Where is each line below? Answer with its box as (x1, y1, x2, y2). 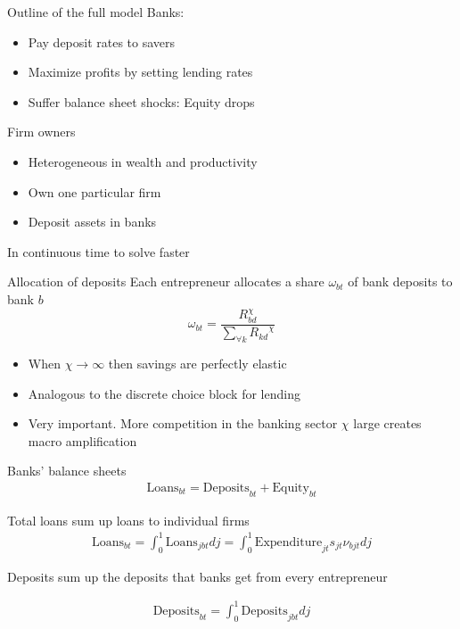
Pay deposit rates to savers (28, 32, 176, 51)
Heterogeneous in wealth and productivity (28, 152, 258, 170)
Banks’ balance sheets (7, 461, 127, 480)
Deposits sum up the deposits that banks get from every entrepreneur (7, 567, 388, 585)
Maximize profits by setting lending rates (28, 62, 253, 81)
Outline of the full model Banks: (7, 3, 185, 21)
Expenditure (254, 535, 323, 549)
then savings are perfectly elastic (108, 353, 287, 372)
